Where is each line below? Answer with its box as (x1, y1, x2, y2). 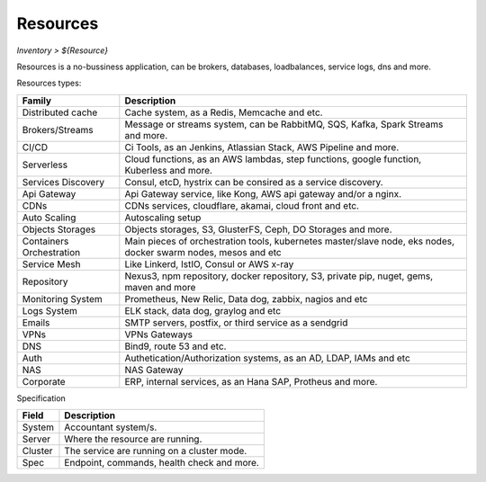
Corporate (22, 375, 67, 388)
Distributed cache (22, 106, 98, 119)
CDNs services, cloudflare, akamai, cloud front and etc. (124, 199, 360, 211)
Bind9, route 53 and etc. (124, 340, 227, 353)
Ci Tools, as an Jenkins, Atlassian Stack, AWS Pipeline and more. (124, 140, 400, 153)
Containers (22, 235, 69, 247)
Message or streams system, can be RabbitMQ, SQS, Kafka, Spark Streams (124, 118, 444, 130)
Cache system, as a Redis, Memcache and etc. (124, 106, 323, 119)
